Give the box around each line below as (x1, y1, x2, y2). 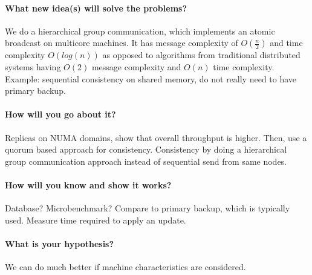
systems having (5, 60, 61, 73)
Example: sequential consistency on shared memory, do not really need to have (5, 72, 297, 85)
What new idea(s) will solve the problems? (5, 1, 187, 14)
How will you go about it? (5, 108, 116, 121)
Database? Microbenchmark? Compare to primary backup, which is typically (5, 202, 290, 214)
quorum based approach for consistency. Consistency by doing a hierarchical (5, 143, 287, 156)
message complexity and (91, 60, 181, 73)
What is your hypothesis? (5, 237, 114, 250)
